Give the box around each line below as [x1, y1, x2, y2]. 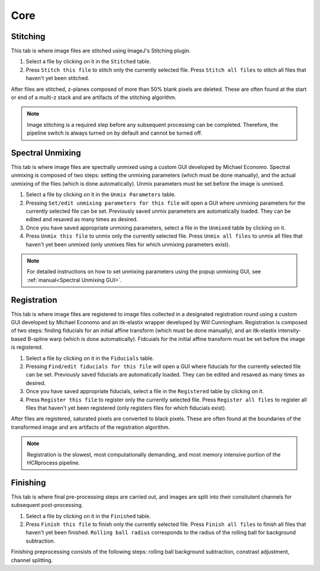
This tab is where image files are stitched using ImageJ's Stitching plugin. [11, 47, 191, 55]
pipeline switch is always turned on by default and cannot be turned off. [27, 129, 203, 136]
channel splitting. [11, 556, 53, 563]
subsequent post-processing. [11, 502, 83, 509]
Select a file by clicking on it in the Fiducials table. [25, 355, 154, 362]
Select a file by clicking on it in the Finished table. [25, 512, 151, 519]
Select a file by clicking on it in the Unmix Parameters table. [25, 191, 176, 198]
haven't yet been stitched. [25, 75, 89, 82]
